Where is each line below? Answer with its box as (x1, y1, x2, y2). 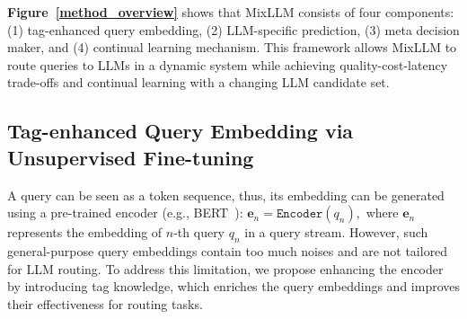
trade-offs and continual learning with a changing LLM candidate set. (7, 73, 390, 92)
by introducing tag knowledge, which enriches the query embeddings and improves (7, 277, 461, 296)
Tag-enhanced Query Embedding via (7, 117, 354, 145)
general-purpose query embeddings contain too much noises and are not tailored (7, 241, 448, 260)
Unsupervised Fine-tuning (7, 143, 254, 171)
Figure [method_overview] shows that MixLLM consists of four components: (7, 3, 454, 21)
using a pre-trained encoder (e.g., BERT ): (7, 203, 243, 222)
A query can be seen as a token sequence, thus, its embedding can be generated (7, 185, 445, 204)
